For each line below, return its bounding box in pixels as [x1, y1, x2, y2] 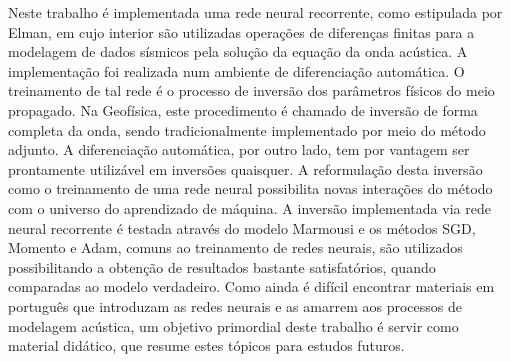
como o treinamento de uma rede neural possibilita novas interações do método [8, 178, 493, 199]
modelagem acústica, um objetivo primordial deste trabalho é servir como [8, 315, 459, 336]
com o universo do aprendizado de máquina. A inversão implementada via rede [8, 197, 491, 218]
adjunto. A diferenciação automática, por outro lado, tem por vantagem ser [8, 139, 470, 160]
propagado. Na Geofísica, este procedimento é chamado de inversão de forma [8, 99, 478, 120]
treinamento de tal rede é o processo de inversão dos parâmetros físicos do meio [8, 80, 495, 101]
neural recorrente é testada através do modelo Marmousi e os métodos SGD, [8, 217, 476, 238]
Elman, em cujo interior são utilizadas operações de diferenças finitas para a [8, 21, 475, 42]
